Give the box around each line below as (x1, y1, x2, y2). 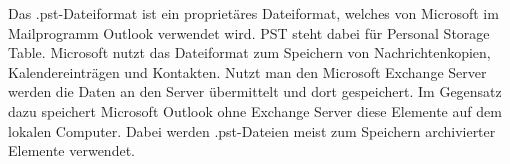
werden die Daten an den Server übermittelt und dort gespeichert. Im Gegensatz (8, 81, 502, 102)
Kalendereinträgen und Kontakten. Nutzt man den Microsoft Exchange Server (8, 61, 487, 82)
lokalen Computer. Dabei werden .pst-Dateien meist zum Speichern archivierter (8, 120, 496, 141)
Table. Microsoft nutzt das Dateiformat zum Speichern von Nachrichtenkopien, (8, 42, 491, 63)
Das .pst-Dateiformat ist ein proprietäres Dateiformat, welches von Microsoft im (8, 3, 499, 23)
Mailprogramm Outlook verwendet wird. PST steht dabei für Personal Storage (8, 22, 490, 43)
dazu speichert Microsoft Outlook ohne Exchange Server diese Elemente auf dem (8, 100, 502, 121)
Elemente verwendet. (8, 140, 135, 161)
